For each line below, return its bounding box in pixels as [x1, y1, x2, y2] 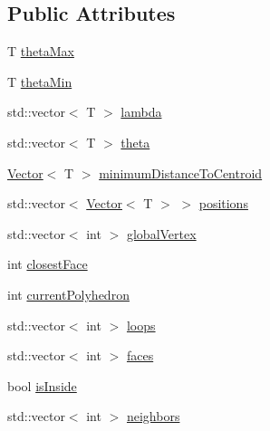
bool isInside [7, 376, 77, 395]
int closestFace [7, 254, 88, 273]
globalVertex [126, 224, 197, 243]
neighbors [126, 407, 180, 426]
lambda [121, 102, 162, 121]
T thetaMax [7, 42, 74, 61]
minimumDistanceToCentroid [99, 163, 263, 182]
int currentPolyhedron [7, 284, 130, 303]
